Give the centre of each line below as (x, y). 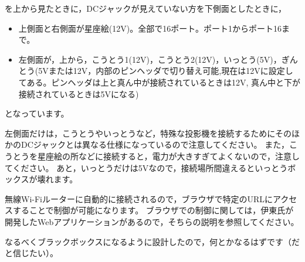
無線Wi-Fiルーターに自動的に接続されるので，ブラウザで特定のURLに (139, 198)
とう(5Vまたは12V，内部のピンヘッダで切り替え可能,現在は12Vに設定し (156, 71)
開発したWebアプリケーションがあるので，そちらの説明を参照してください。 (152, 221)
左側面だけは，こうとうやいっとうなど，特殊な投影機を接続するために (140, 133)
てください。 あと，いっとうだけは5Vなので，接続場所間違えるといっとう (146, 167)
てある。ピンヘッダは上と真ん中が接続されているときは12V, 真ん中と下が (160, 82)
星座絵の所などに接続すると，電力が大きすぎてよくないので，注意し (168, 156)
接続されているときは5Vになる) (79, 93)
